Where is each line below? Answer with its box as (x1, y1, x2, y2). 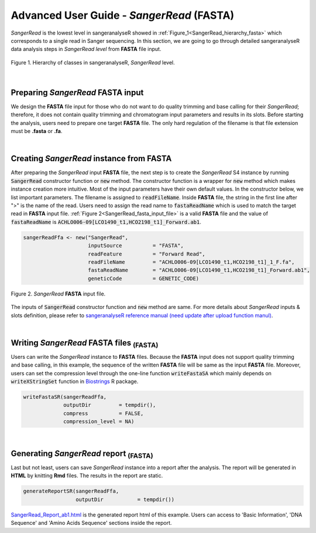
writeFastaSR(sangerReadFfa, (23, 393, 107, 400)
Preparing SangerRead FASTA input (11, 87, 144, 97)
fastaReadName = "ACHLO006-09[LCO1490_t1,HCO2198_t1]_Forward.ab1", (88, 267, 310, 274)
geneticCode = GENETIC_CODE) (88, 275, 200, 281)
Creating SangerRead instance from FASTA (11, 154, 172, 164)
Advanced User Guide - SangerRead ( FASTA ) (11, 9, 235, 22)
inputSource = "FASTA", (88, 242, 184, 249)
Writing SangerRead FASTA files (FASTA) (11, 338, 159, 349)
